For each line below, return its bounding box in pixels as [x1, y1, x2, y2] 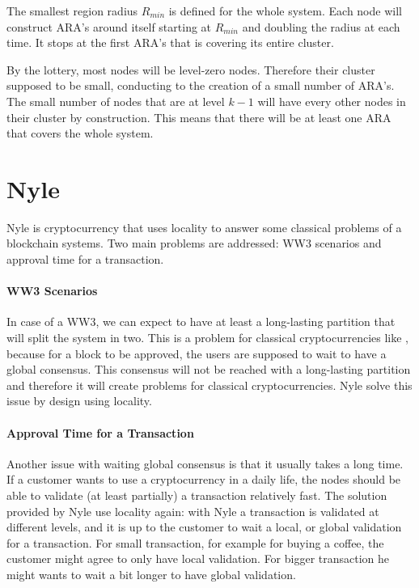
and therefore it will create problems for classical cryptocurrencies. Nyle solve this [6, 376, 413, 393]
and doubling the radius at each [242, 18, 400, 35]
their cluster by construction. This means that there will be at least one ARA [6, 108, 391, 125]
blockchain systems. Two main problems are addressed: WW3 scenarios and [6, 235, 382, 252]
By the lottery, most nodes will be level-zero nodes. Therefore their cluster [6, 61, 375, 78]
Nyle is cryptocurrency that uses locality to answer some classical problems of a [6, 218, 402, 235]
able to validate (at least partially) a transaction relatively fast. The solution [6, 487, 387, 503]
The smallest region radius [6, 2, 138, 19]
